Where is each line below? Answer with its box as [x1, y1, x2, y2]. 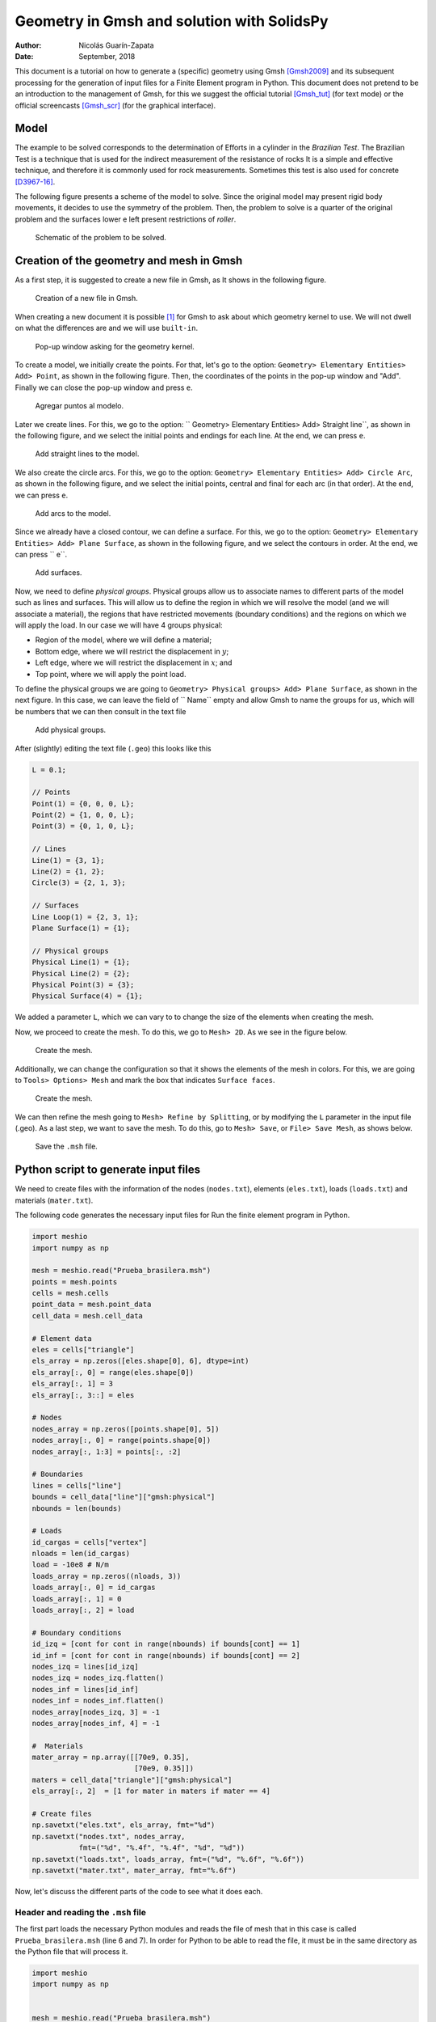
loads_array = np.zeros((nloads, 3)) [31, 1571, 182, 1580]
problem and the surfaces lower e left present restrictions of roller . [15, 214, 237, 224]
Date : [15, 51, 34, 61]
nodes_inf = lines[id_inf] [31, 1685, 139, 1694]
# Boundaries [31, 1470, 84, 1479]
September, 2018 [78, 51, 136, 61]
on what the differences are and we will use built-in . [15, 324, 198, 333]
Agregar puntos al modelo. [35, 401, 124, 411]
